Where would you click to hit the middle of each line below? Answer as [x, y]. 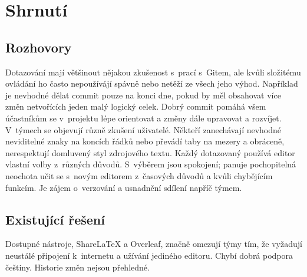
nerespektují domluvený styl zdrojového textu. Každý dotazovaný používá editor [150, 152]
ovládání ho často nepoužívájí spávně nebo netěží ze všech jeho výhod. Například [152, 83]
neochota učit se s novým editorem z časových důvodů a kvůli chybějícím [139, 175]
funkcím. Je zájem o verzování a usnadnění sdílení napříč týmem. [124, 187]
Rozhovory [39, 47]
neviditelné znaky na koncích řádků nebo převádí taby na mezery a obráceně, [145, 141]
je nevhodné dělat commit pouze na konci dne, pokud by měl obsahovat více [143, 95]
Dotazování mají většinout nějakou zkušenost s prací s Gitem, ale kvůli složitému [153, 72]
